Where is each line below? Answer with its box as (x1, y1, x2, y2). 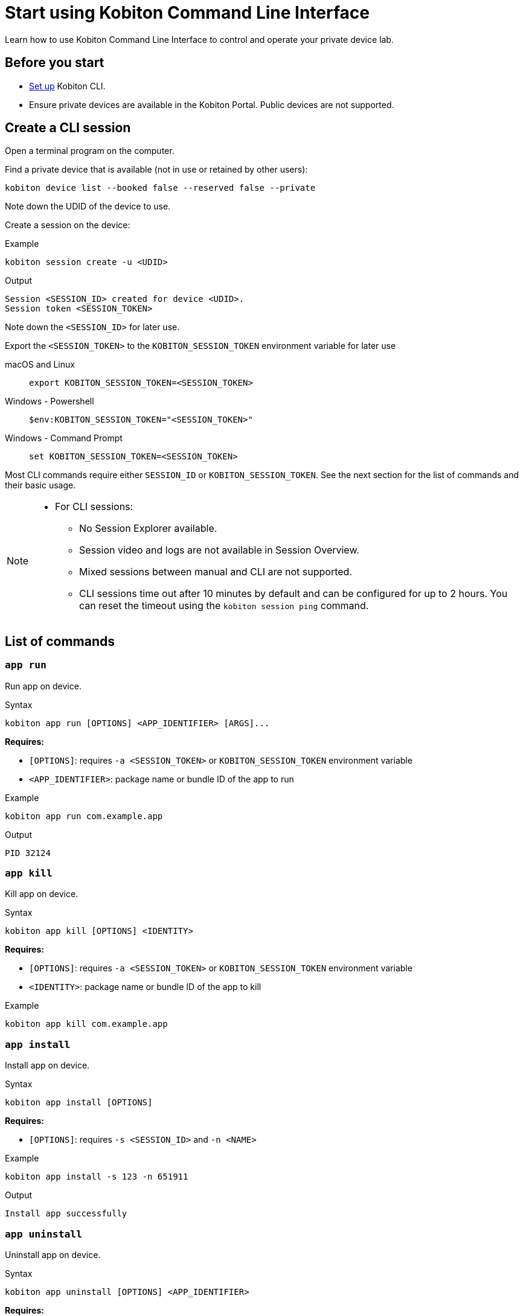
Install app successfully (5, 1209, 127, 1219)
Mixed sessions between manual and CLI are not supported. (79, 566, 352, 578)
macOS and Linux (5, 359, 75, 370)
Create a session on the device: (5, 220, 130, 231)
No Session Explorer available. (79, 522, 217, 535)
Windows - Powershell (5, 396, 94, 407)
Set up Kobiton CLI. (29, 80, 106, 91)
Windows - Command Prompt (5, 433, 123, 444)
